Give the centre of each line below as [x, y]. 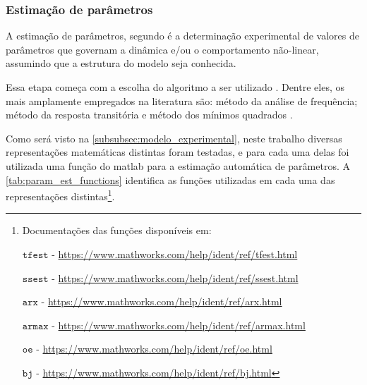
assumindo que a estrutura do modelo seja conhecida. [121, 63]
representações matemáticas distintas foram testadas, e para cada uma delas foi [178, 152]
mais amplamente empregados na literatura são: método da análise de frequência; [182, 100]
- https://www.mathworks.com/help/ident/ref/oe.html [154, 349]
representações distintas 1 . [60, 195]
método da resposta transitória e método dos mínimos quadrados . [149, 115]
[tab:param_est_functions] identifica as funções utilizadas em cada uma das [170, 179]
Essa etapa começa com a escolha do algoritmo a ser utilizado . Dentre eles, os [175, 87]
